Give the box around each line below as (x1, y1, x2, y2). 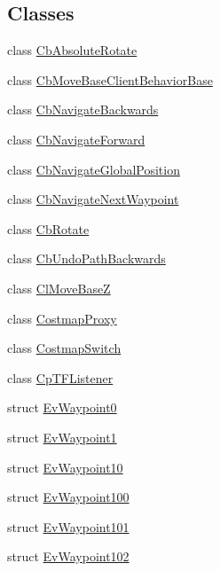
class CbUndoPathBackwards (7, 249, 166, 268)
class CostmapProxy (7, 309, 117, 327)
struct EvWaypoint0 (7, 398, 117, 417)
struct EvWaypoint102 (7, 547, 130, 566)
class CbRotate (7, 219, 90, 238)
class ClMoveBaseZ (7, 278, 111, 297)
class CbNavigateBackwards (7, 100, 159, 119)
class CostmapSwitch (7, 339, 122, 357)
